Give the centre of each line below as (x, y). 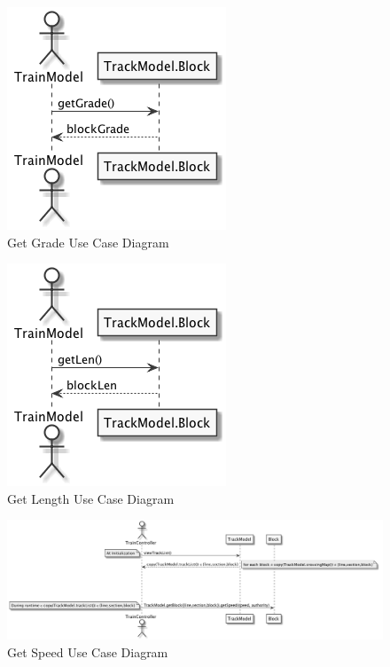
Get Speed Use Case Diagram (88, 651)
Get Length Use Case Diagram (91, 498)
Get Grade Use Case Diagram (88, 242)
